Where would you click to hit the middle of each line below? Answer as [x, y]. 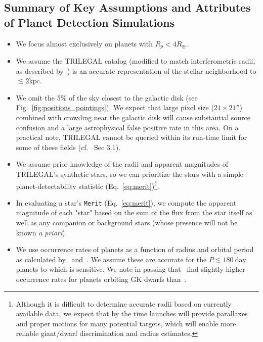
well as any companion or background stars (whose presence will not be [127, 223]
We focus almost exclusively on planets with [84, 43]
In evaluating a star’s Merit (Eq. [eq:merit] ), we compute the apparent [126, 202]
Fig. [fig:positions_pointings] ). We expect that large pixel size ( [115, 107]
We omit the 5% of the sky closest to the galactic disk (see [107, 97]
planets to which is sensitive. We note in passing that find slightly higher [130, 269]
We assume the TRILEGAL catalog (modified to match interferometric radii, [136, 61]
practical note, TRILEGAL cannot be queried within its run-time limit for [131, 137]
